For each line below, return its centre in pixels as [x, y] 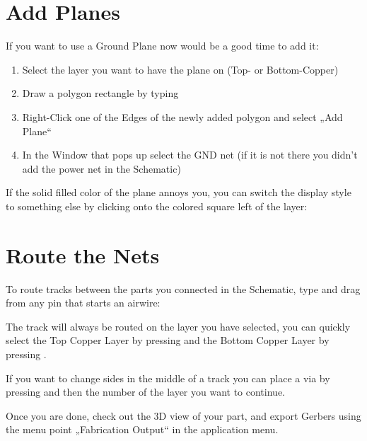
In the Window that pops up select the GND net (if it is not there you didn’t [190, 155]
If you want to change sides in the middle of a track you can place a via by [168, 378]
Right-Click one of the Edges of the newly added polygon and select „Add [182, 116]
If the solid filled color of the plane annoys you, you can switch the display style [179, 192]
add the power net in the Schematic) [101, 168]
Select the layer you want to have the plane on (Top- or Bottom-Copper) [180, 69]
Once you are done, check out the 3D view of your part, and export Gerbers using [183, 415]
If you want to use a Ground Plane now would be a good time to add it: [162, 46]
